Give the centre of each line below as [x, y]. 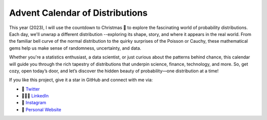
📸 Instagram [34, 103]
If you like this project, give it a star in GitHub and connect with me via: [81, 80]
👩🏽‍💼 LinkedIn [35, 96]
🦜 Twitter [31, 89]
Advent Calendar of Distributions [78, 13]
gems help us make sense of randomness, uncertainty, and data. [75, 48]
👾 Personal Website [41, 109]
